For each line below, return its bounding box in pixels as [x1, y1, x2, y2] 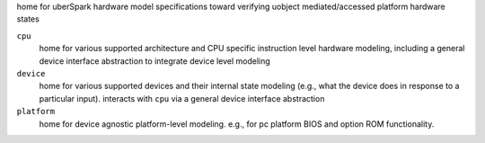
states [16, 13, 40, 24]
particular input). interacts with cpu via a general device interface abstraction [39, 93, 325, 103]
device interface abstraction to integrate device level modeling [39, 55, 271, 67]
